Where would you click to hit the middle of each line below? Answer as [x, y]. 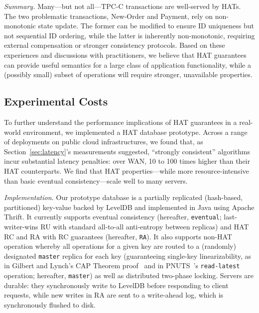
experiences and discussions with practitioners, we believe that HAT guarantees [125, 54]
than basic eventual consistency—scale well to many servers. [96, 180]
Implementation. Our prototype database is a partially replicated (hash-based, [124, 197]
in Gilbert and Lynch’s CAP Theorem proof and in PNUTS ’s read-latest [122, 265]
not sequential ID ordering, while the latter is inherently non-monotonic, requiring [129, 35]
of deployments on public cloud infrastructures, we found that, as [104, 142]
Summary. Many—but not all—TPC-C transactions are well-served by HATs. [123, 6]
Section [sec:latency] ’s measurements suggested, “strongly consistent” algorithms [127, 151]
